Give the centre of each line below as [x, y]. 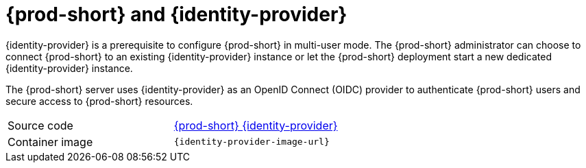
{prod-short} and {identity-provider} [176, 14]
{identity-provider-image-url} [252, 142]
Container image [50, 142]
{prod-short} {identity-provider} [256, 125]
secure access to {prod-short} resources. [99, 101]
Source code [40, 125]
